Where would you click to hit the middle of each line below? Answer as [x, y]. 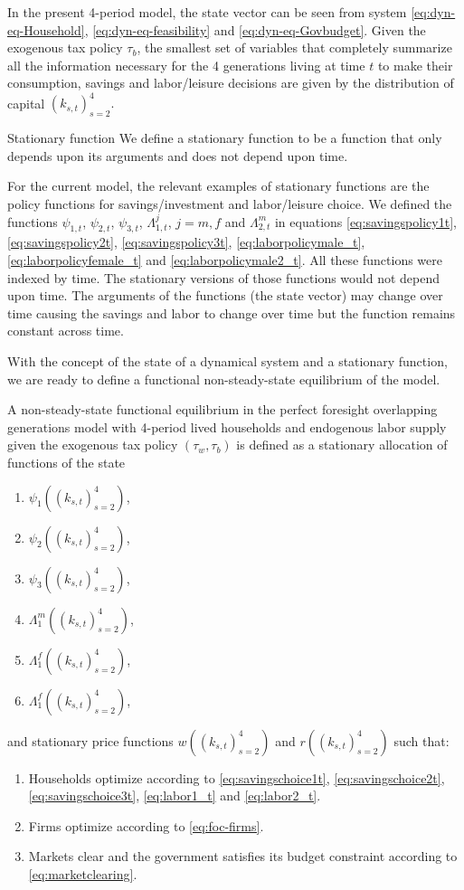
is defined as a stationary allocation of [342, 445]
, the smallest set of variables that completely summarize [294, 47]
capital [26, 103]
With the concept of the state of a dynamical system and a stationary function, [227, 361]
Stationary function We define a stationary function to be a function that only [225, 138]
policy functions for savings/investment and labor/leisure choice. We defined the [230, 204]
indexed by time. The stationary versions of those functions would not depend [224, 277]
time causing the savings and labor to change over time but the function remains [232, 312]
